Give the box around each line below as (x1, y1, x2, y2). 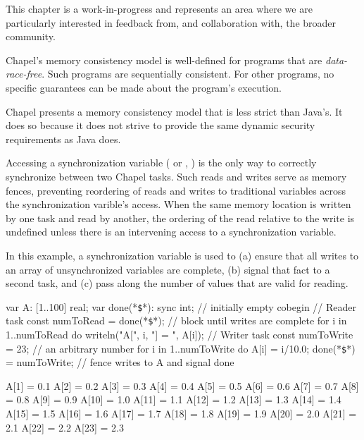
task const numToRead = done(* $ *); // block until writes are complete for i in (6, 313, 347, 328)
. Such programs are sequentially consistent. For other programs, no (42, 66, 334, 81)
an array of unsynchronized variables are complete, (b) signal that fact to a (6, 262, 330, 276)
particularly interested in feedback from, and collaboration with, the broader (6, 15, 337, 30)
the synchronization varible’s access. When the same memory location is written (6, 197, 351, 212)
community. (6, 29, 56, 44)
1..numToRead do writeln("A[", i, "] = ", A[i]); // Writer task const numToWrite (6, 327, 353, 341)
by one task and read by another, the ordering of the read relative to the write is (6, 210, 355, 225)
